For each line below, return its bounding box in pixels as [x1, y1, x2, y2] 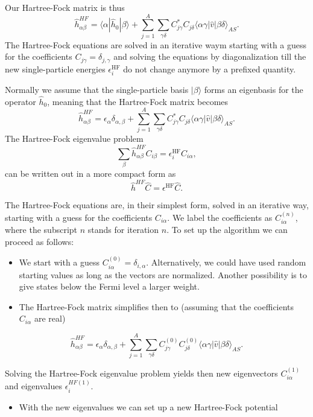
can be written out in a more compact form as [5, 167, 176, 180]
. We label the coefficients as [167, 211, 273, 223]
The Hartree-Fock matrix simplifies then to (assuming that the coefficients [19, 300, 294, 313]
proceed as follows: [5, 235, 74, 247]
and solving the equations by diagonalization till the [113, 50, 306, 63]
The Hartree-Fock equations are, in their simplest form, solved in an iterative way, [5, 199, 309, 211]
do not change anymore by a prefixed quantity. [123, 62, 296, 75]
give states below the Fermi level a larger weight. [19, 280, 200, 293]
